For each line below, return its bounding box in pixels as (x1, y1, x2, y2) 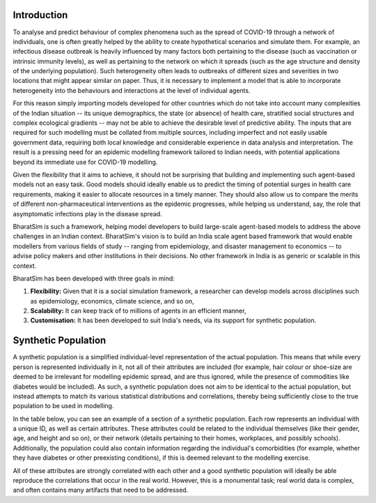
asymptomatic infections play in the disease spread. (13, 209, 163, 218)
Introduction (13, 9, 68, 21)
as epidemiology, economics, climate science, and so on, (30, 296, 194, 305)
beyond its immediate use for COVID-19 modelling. (13, 158, 158, 166)
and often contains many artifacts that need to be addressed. (13, 486, 189, 495)
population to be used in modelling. (13, 402, 114, 410)
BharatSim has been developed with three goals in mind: (13, 274, 175, 283)
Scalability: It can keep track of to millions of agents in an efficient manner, (30, 307, 246, 315)
